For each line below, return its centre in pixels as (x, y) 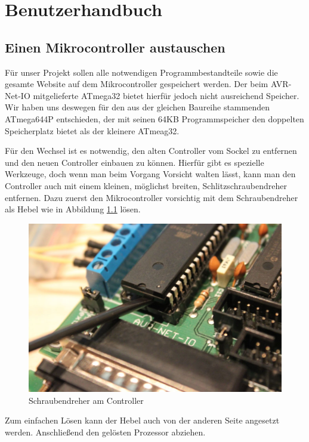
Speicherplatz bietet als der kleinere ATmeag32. (92, 130)
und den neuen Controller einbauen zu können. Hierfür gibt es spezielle (135, 162)
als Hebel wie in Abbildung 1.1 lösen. (73, 209)
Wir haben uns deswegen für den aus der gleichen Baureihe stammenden (137, 107)
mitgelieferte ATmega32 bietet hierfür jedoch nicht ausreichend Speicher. (166, 95)
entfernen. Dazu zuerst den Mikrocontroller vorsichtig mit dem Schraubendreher (152, 197)
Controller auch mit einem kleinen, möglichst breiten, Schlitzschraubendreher (146, 185)
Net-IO (18, 95)
